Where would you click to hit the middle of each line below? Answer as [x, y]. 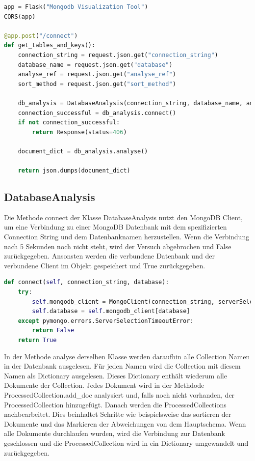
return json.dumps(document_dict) [74, 171]
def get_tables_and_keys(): [50, 45]
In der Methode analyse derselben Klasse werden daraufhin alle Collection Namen [127, 356]
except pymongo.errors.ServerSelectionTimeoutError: [106, 321]
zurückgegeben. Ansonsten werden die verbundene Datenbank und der [109, 256]
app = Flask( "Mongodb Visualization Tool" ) [76, 7]
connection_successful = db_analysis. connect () [97, 113]
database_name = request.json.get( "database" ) [95, 65]
